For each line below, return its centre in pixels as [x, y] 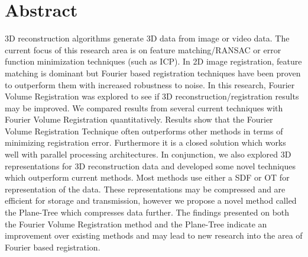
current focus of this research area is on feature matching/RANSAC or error [143, 49]
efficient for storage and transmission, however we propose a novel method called [151, 200]
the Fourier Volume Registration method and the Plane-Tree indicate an [136, 224]
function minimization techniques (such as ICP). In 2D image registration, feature [153, 61]
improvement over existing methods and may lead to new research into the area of [154, 235]
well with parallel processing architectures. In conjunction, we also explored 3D [148, 154]
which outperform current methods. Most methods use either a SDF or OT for [147, 177]
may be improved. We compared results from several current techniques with [144, 107]
